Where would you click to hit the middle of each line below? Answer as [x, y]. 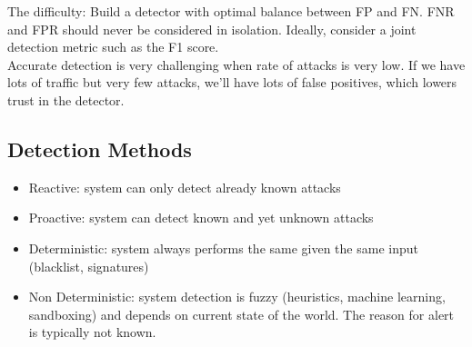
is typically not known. [92, 332]
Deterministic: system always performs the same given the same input [223, 248]
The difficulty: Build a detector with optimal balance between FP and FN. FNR [231, 11]
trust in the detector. [66, 99]
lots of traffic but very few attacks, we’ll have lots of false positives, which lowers [232, 82]
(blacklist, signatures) [89, 266]
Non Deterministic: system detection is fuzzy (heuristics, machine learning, [237, 297]
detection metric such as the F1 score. [113, 47]
